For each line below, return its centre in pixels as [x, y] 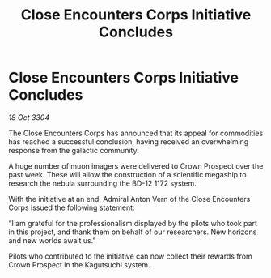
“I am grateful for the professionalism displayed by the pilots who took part [133, 223]
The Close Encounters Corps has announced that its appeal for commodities [136, 133]
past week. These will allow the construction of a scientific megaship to [127, 174]
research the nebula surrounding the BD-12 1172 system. [102, 183]
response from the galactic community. [74, 150]
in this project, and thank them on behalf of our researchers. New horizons [133, 232]
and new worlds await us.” [52, 240]
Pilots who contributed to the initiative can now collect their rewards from [130, 256]
